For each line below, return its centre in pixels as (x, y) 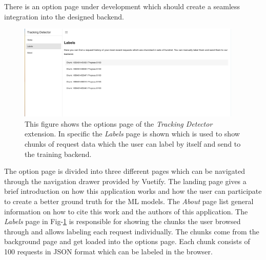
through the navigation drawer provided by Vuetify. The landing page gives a (125, 181)
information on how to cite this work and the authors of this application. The (126, 211)
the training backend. (58, 154)
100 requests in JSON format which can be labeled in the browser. (108, 252)
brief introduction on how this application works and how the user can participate (133, 191)
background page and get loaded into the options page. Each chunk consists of (127, 241)
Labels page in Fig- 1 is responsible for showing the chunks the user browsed (122, 221)
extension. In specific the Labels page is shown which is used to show (132, 134)
